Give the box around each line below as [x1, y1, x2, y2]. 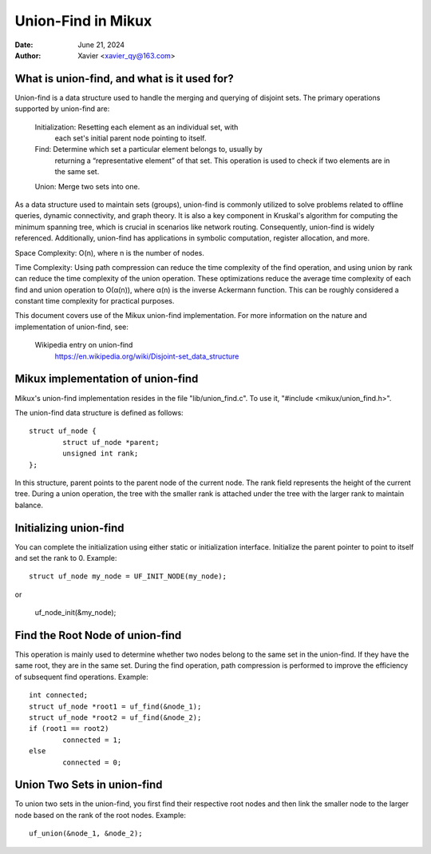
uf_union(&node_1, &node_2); [29, 829, 143, 838]
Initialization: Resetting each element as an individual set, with [34, 122, 239, 132]
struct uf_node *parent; [62, 438, 160, 447]
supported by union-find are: [14, 104, 110, 113]
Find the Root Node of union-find [14, 628, 182, 642]
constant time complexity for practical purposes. [14, 296, 175, 306]
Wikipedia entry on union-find [34, 340, 133, 350]
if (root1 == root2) [29, 724, 109, 733]
